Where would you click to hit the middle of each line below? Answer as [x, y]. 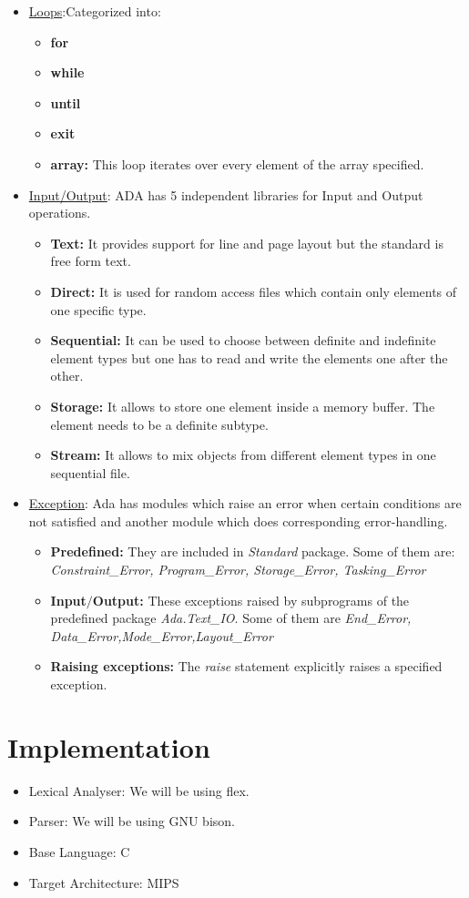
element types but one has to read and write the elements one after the [249, 357]
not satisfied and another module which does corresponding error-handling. [238, 520]
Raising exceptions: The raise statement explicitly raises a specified [246, 666]
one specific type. [98, 309]
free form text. [91, 261]
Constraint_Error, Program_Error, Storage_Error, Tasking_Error [238, 570]
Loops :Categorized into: [95, 11]
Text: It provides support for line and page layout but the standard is [247, 243]
